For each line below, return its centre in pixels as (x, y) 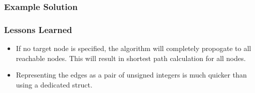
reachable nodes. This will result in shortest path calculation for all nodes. (131, 58)
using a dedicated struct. (54, 84)
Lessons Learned (38, 29)
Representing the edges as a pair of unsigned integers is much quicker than (131, 75)
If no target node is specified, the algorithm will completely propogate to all (134, 48)
